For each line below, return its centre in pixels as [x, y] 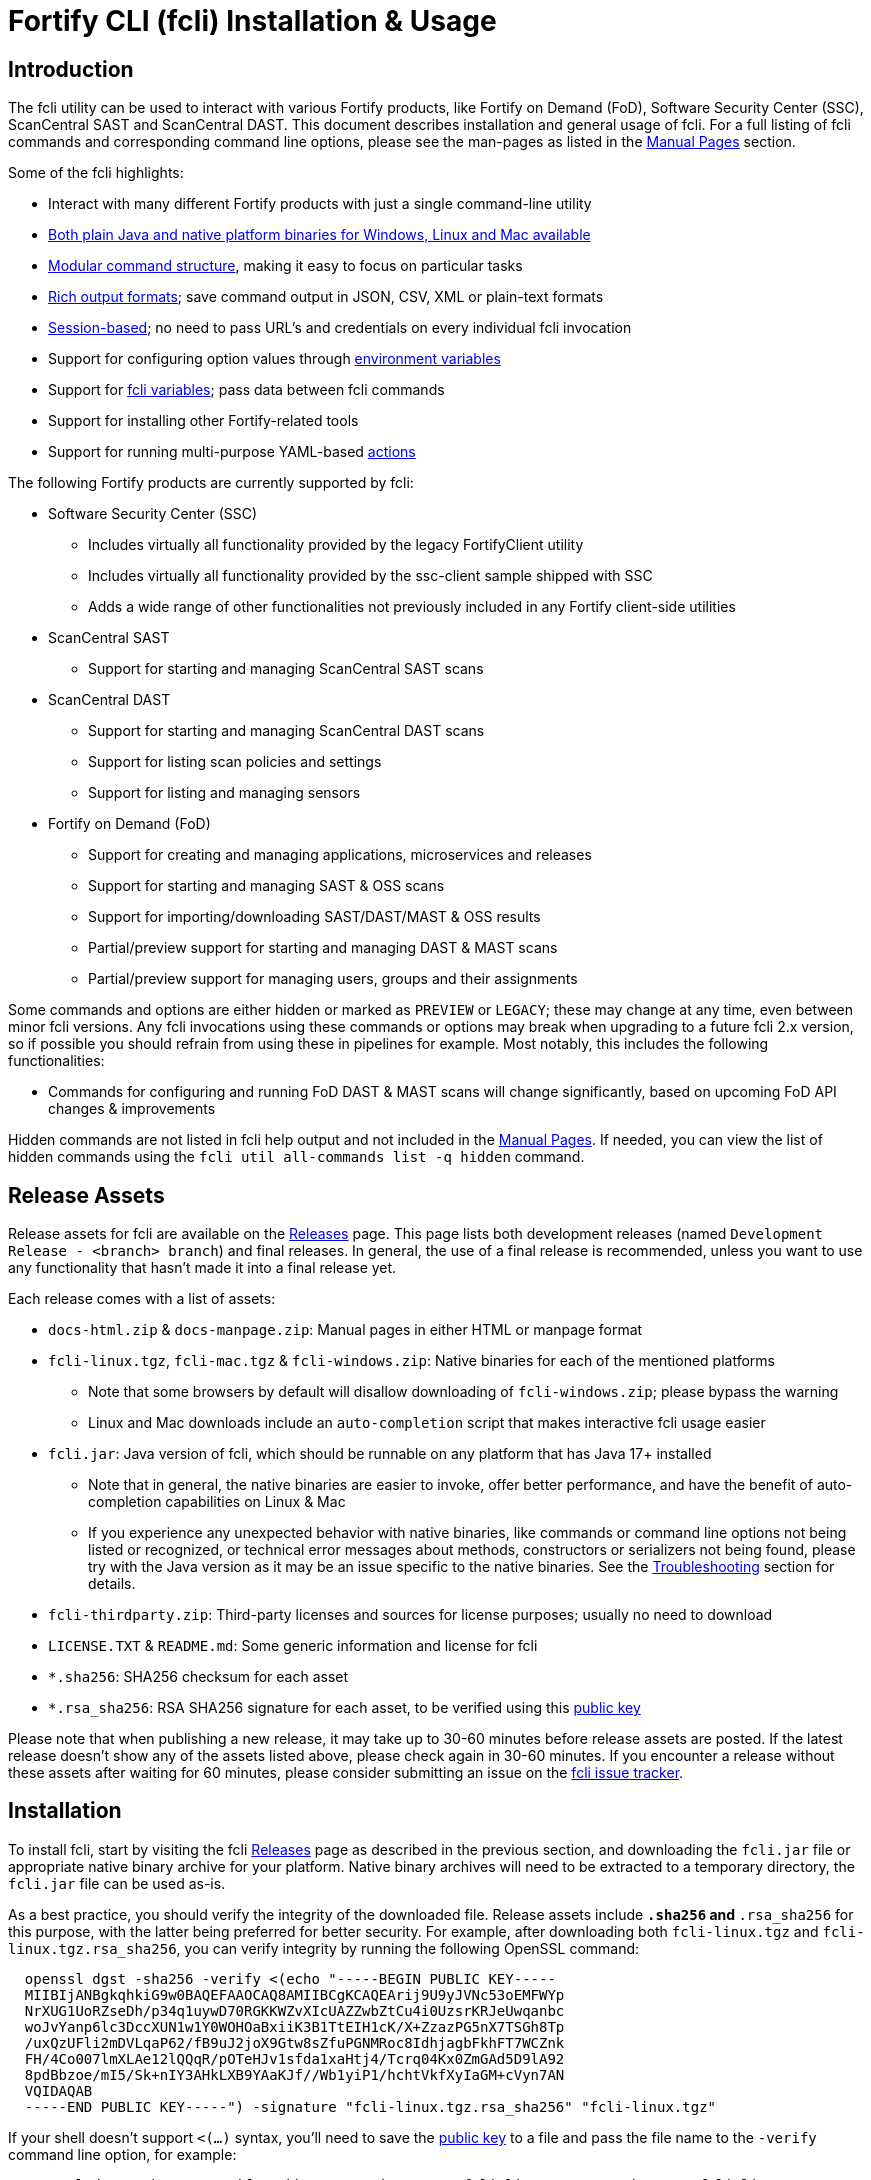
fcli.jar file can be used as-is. [117, 1883]
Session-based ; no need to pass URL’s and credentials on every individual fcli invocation [340, 328]
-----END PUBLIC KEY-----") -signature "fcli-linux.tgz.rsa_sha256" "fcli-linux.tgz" [370, 2106]
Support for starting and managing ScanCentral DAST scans [286, 731]
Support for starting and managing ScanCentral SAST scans [286, 669]
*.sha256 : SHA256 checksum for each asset [198, 1677]
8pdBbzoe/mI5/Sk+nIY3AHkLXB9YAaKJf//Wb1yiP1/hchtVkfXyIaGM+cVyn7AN [294, 2074]
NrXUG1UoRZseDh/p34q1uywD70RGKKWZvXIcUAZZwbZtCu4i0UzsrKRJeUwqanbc [294, 2010]
